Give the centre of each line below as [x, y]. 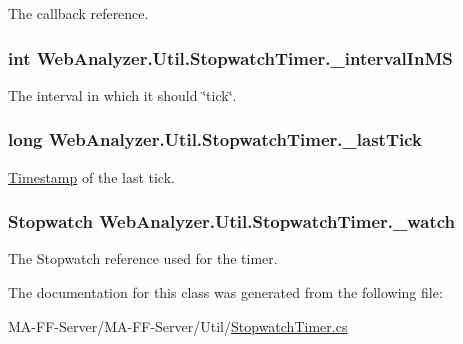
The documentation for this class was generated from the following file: [225, 292]
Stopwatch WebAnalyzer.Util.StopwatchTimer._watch [232, 221]
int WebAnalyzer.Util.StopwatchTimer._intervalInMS [230, 57]
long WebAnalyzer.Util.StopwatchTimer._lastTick [215, 139]
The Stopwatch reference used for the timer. [143, 258]
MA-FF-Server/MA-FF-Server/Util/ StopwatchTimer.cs [178, 325]
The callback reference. [78, 13]
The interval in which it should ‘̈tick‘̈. [122, 94]
